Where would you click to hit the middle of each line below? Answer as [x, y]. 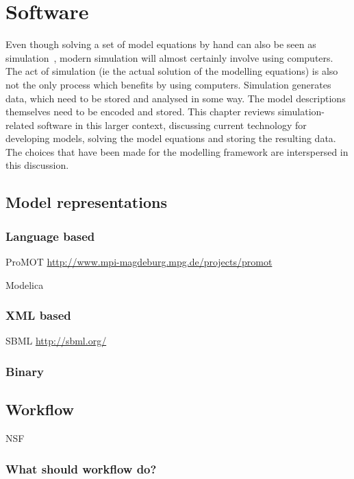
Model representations [86, 202]
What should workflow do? [81, 468]
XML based [38, 315]
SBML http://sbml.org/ [56, 341]
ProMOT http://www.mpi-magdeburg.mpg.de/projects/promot [139, 262]
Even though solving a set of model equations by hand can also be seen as [161, 44]
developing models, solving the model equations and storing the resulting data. [171, 138]
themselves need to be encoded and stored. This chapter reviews [140, 112]
